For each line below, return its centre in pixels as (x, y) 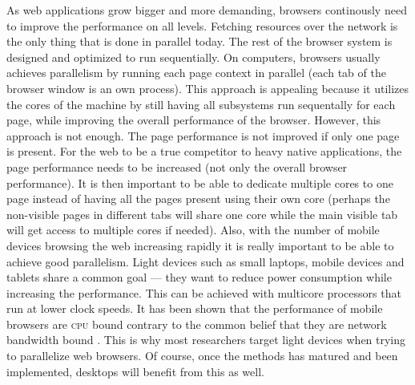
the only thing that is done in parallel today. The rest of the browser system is (199, 41)
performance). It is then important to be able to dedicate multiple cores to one (200, 182)
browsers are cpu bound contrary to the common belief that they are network (197, 324)
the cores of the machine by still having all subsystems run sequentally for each (201, 104)
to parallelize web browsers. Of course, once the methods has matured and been (202, 356)
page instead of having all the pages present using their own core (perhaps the (198, 199)
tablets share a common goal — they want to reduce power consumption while (199, 277)
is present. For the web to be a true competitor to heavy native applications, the (204, 151)
